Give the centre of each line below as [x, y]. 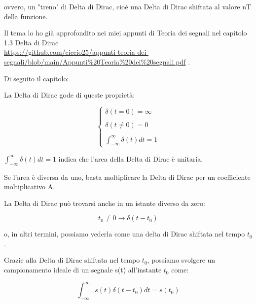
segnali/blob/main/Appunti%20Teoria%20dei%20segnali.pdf [95, 61]
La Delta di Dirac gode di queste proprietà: [70, 95]
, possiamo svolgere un [181, 260]
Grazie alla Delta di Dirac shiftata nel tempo [72, 260]
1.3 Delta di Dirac [31, 42]
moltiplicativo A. [30, 186]
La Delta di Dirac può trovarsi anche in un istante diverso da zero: [105, 203]
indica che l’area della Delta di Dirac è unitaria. [131, 158]
